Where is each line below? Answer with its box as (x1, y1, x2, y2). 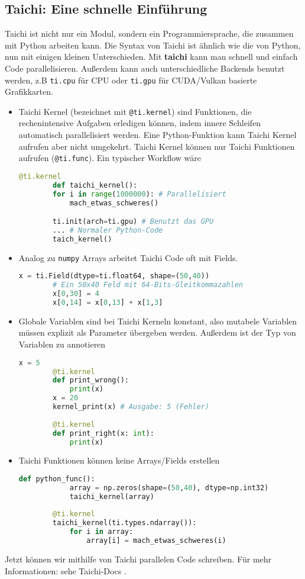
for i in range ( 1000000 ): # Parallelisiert (53, 189, 226, 198)
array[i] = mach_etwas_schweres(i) (86, 536, 226, 545)
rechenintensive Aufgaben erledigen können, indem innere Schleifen (18, 117, 261, 129)
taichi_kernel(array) (69, 492, 154, 501)
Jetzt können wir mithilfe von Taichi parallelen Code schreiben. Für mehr (5, 552, 272, 565)
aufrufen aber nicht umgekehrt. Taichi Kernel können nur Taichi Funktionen (18, 140, 295, 152)
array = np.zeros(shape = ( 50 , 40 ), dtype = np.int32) (69, 483, 269, 492)
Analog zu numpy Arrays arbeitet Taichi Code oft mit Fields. (18, 251, 238, 263)
